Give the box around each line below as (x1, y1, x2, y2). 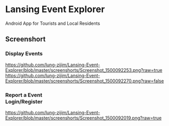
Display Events (5, 50, 43, 57)
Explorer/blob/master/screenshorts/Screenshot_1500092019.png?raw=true (5, 115, 162, 121)
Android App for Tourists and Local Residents (5, 20, 100, 26)
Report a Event (5, 91, 43, 98)
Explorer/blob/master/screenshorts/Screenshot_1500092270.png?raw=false (5, 77, 164, 84)
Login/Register (5, 98, 43, 105)
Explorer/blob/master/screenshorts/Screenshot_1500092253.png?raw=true (5, 67, 162, 73)
